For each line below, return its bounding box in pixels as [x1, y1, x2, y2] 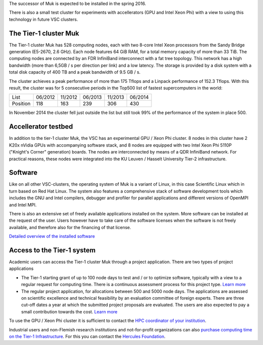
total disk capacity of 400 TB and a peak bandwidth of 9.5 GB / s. [9, 69, 141, 75]
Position [12, 100, 31, 107]
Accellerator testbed [9, 122, 73, 131]
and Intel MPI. [9, 202, 37, 208]
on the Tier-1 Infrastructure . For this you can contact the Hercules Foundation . [9, 333, 166, 339]
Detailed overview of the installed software [9, 233, 95, 239]
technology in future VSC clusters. [9, 16, 78, 22]
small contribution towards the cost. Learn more [21, 308, 118, 314]
